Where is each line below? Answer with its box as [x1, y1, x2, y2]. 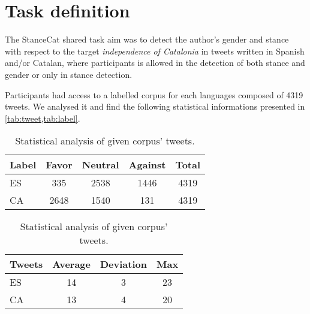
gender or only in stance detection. [5, 68, 133, 80]
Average [52, 257, 91, 271]
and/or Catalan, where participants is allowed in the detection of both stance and [5, 56, 305, 69]
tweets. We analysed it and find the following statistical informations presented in [5, 100, 305, 113]
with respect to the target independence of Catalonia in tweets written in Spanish [5, 44, 305, 57]
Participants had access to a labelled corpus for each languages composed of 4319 [5, 88, 303, 101]
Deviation [100, 257, 147, 271]
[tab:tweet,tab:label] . [5, 111, 80, 124]
